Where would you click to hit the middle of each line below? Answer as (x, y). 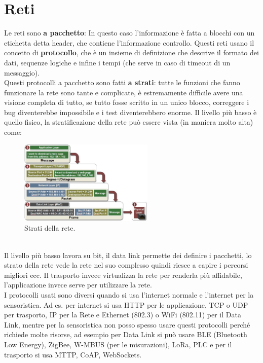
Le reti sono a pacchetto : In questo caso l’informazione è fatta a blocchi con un (129, 33)
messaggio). (22, 72)
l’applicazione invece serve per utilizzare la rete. (78, 285)
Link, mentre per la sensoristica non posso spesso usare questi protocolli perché (127, 324)
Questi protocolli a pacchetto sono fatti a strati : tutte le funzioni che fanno (122, 82)
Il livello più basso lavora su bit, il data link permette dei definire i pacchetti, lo (128, 255)
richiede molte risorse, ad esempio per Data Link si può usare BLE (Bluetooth (126, 334)
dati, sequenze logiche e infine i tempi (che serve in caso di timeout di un (117, 62)
